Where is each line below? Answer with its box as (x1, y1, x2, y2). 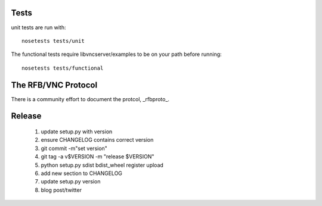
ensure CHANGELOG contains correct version (41, 136, 154, 143)
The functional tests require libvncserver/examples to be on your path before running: (11, 51, 222, 58)
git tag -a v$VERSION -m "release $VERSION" (41, 153, 154, 160)
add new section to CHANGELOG (41, 170, 122, 177)
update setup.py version (41, 178, 101, 185)
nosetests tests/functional (21, 64, 104, 71)
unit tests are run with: (11, 24, 66, 31)
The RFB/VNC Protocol (11, 80, 98, 90)
